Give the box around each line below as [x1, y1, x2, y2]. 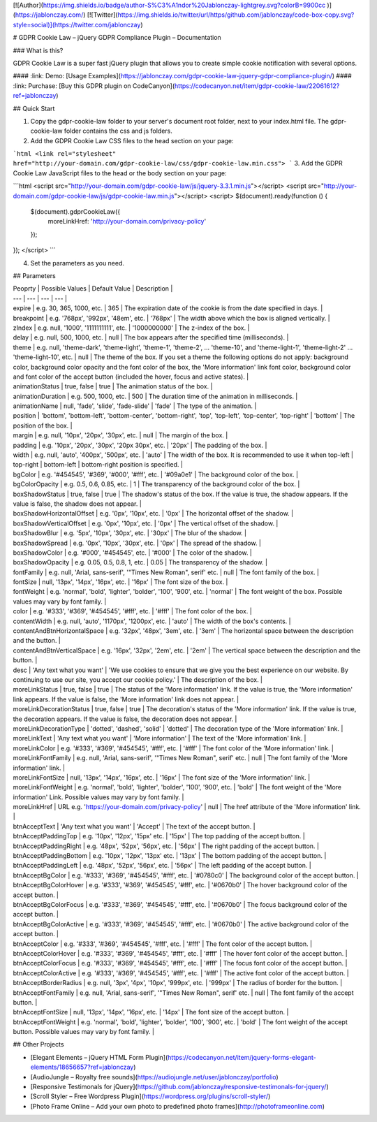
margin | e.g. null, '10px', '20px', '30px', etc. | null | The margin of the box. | [13, 431, 228, 439]
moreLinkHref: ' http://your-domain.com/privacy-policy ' [47, 217, 207, 226]
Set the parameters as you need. [30, 258, 125, 267]
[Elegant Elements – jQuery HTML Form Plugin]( [30, 1053, 168, 1061]
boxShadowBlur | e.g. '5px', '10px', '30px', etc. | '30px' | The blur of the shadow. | [13, 529, 247, 537]
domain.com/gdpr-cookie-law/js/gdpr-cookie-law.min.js [13, 191, 175, 200]
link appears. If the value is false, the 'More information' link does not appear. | [13, 695, 239, 704]
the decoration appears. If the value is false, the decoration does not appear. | [13, 715, 237, 723]
